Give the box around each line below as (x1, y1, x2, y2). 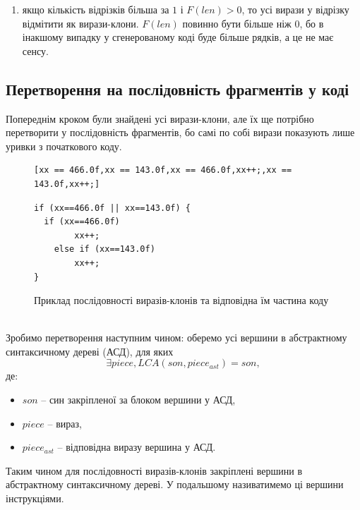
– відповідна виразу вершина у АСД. (57, 439, 216, 454)
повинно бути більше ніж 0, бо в (182, 16, 324, 30)
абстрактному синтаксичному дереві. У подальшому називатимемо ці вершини (6, 477, 344, 492)
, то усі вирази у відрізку (241, 2, 349, 16)
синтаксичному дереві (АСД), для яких (6, 344, 174, 358)
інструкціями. (6, 491, 64, 506)
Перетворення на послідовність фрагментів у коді (6, 78, 349, 99)
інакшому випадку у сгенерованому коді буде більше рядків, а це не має (22, 30, 334, 44)
